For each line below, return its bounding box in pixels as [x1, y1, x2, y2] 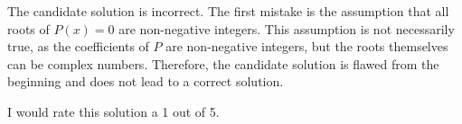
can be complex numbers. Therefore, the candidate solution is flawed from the [7, 54, 439, 73]
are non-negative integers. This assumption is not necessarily [118, 19, 455, 38]
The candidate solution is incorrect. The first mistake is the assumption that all [7, 2, 449, 20]
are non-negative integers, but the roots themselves [165, 37, 448, 56]
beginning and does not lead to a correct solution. [7, 72, 284, 91]
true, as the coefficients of [7, 37, 149, 56]
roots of [7, 19, 50, 38]
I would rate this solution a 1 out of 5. [7, 102, 220, 120]
